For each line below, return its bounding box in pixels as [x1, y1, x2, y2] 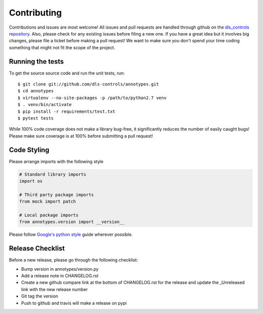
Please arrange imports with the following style [9, 158, 104, 164]
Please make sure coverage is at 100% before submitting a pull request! [9, 133, 153, 139]
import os [19, 178, 43, 184]
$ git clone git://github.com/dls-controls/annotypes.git [18, 82, 159, 87]
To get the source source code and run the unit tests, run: [9, 70, 125, 76]
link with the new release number [21, 286, 88, 292]
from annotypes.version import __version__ [19, 219, 125, 225]
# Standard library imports [19, 172, 86, 177]
